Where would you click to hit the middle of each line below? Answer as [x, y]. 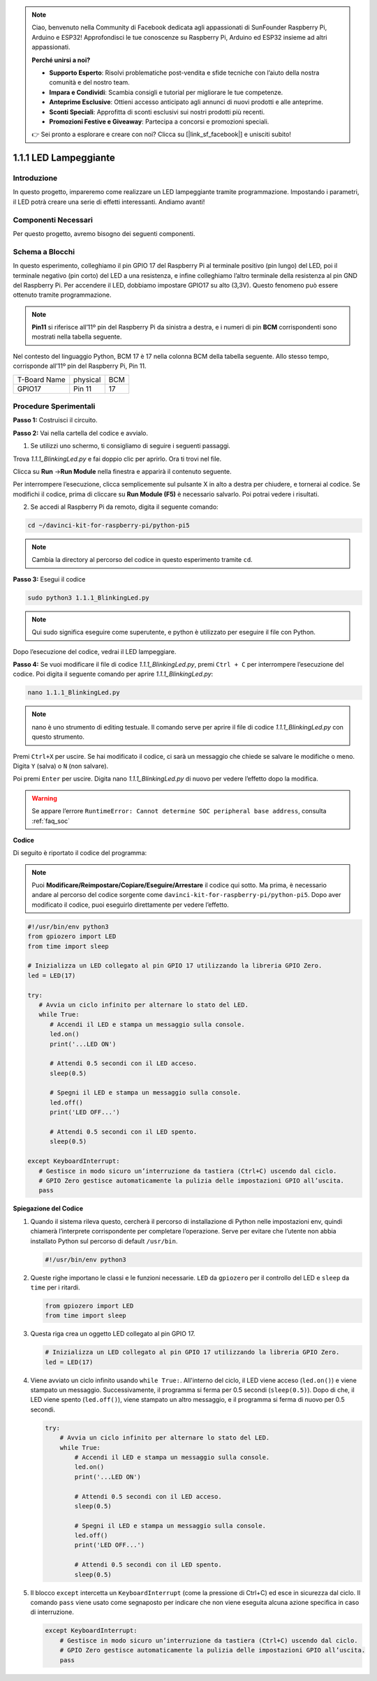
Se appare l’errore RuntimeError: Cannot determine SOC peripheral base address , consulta [179, 811]
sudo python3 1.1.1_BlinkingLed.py [88, 598]
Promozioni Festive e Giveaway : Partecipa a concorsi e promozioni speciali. [159, 121]
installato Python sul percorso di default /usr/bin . [104, 1241]
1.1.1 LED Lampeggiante [64, 158]
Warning [44, 798]
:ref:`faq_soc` [51, 821]
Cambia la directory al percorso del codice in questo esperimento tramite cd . [142, 560]
